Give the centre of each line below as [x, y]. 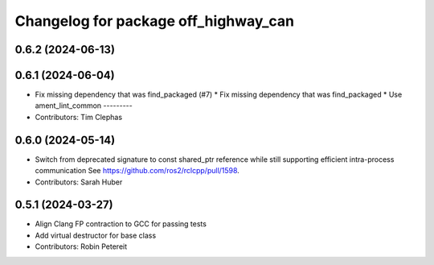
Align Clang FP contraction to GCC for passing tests [121, 224]
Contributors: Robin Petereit [81, 246]
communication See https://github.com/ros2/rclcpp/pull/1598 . [137, 171]
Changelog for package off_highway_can [155, 21]
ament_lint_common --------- [84, 106]
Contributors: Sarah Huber [79, 182]
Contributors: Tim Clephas [79, 117]
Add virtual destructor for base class [96, 235]
